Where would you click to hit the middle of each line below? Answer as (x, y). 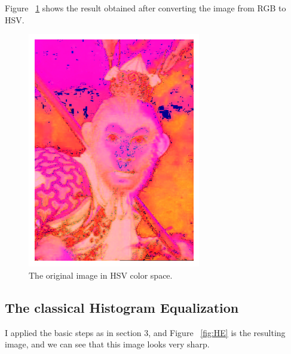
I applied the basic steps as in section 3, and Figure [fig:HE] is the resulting (145, 332)
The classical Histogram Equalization (122, 307)
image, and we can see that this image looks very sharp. (107, 344)
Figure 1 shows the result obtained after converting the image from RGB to (145, 8)
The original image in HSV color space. (101, 275)
